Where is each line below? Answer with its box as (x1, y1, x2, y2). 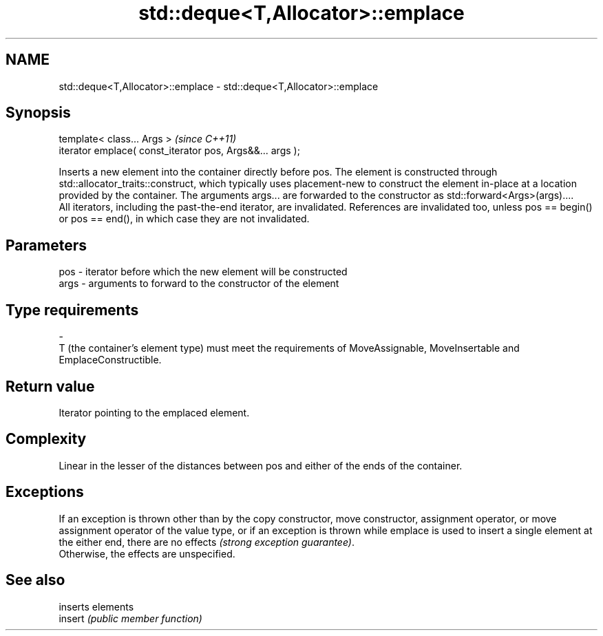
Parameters (6, 236, 87, 254)
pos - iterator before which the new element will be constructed (59, 266, 348, 278)
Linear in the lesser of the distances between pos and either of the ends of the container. (59, 459, 463, 471)
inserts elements (59, 600, 134, 613)
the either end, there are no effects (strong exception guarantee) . (59, 536, 355, 548)
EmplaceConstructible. (59, 354, 162, 366)
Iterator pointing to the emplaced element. (59, 406, 250, 418)
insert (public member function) (59, 612, 202, 624)
